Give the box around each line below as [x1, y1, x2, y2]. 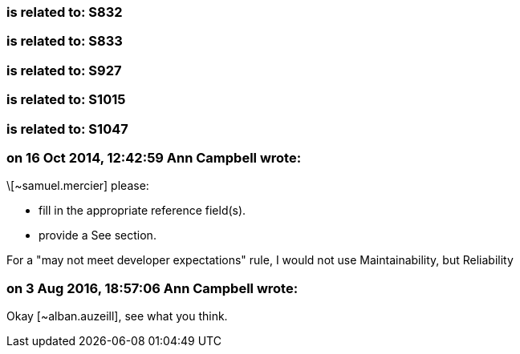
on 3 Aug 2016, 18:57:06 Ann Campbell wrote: [6, 280, 299, 296]
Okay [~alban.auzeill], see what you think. [6, 309, 228, 323]
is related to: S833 [6, 33, 123, 50]
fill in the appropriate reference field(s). [39, 203, 246, 218]
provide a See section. [39, 228, 156, 243]
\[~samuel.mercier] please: [6, 179, 149, 193]
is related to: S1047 [6, 120, 128, 137]
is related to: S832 [6, 4, 123, 20]
